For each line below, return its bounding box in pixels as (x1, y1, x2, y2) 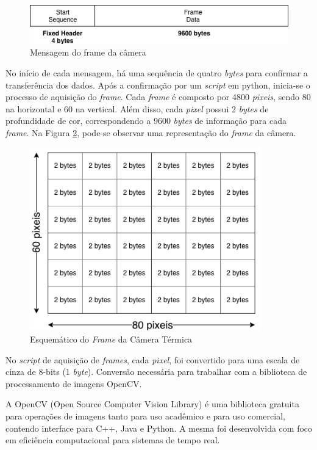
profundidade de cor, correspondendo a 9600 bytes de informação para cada (5, 114, 287, 127)
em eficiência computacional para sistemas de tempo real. (5, 434, 220, 446)
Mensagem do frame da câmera (30, 46, 146, 59)
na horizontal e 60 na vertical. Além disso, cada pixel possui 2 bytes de (5, 102, 269, 115)
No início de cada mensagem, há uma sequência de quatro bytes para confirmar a (5, 67, 308, 79)
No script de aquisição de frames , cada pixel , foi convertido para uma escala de (5, 353, 300, 366)
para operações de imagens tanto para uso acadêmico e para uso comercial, (5, 409, 285, 422)
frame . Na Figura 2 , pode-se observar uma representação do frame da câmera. (5, 126, 296, 139)
